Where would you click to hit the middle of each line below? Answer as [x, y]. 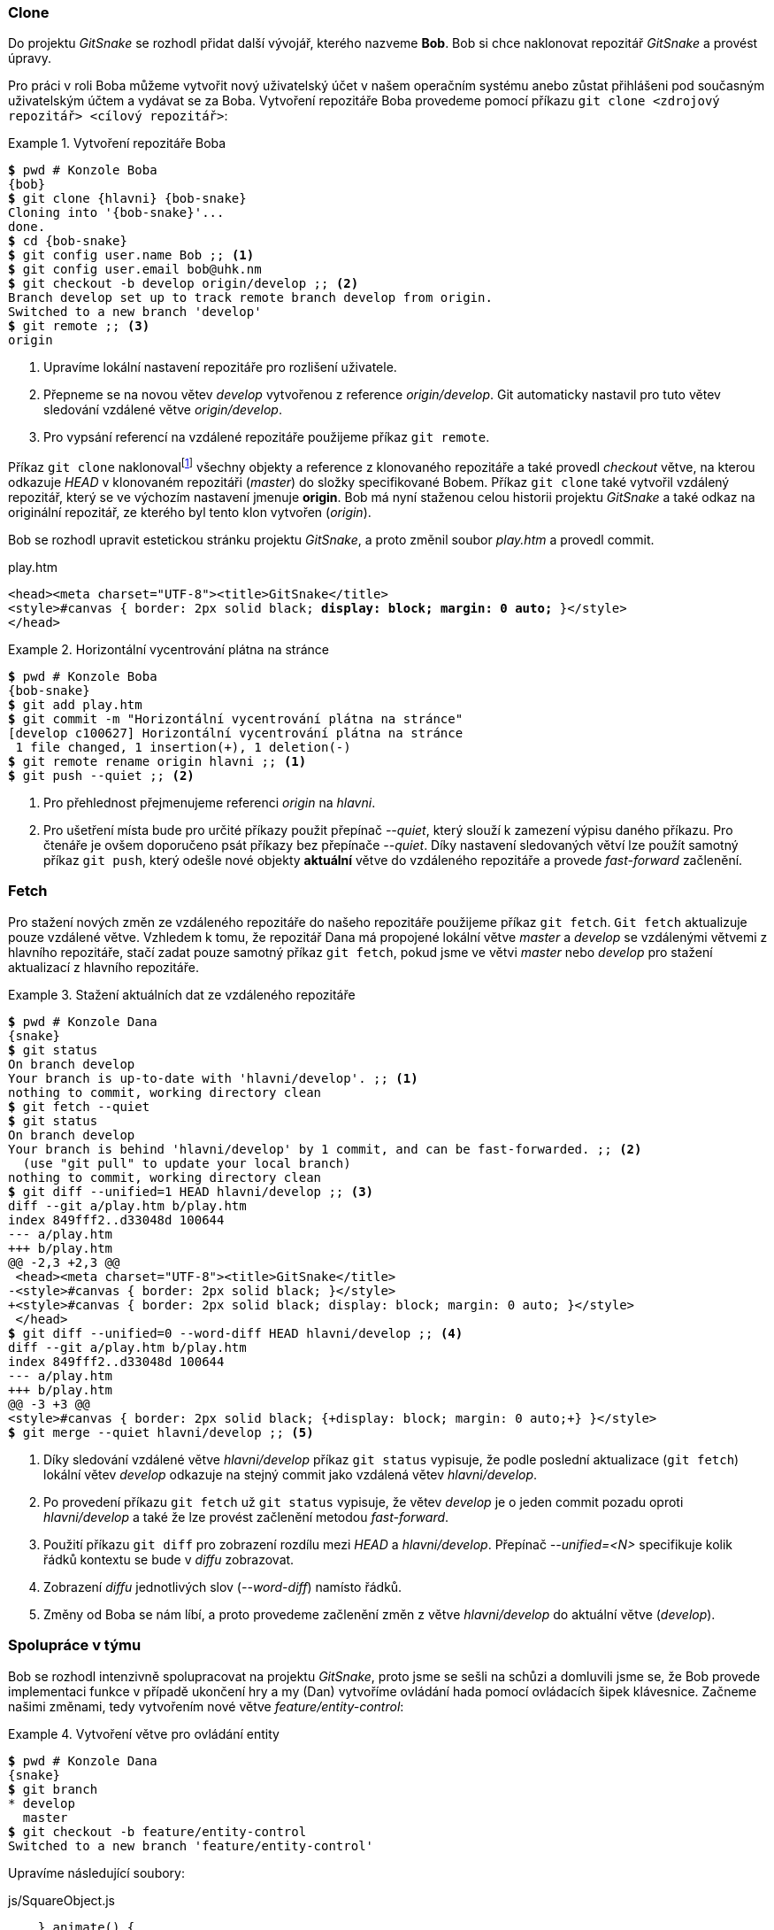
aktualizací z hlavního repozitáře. [103, 967]
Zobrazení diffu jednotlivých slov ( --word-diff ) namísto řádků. [223, 1586]
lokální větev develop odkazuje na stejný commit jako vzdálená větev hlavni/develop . [291, 1474]
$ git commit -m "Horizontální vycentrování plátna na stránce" [236, 719]
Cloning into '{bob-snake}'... [116, 213]
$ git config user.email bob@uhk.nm [135, 270]
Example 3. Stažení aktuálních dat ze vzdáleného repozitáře [182, 994]
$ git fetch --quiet [79, 1106]
